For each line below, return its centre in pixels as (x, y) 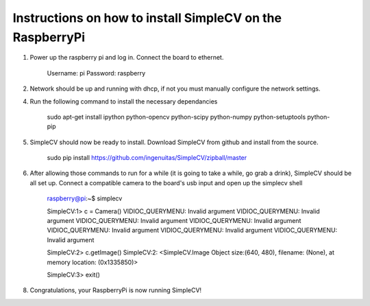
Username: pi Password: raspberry (96, 73)
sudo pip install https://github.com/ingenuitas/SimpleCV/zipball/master (147, 158)
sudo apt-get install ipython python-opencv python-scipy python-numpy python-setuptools (176, 117)
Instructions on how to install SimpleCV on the (147, 18)
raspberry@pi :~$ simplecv (85, 198)
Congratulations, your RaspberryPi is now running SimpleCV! (116, 290)
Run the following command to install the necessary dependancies (124, 101)
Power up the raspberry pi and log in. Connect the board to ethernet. (127, 58)
